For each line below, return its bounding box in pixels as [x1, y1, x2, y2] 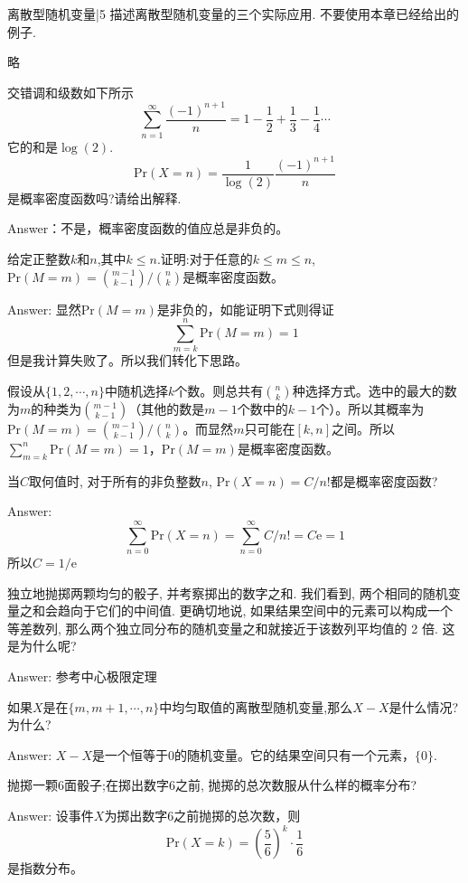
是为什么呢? [7, 636, 77, 655]
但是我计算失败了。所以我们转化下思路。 [7, 351, 248, 370]
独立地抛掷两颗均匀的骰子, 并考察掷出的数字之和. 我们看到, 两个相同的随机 [7, 583, 448, 602]
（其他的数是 [128, 399, 205, 418]
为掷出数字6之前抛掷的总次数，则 [104, 805, 301, 824]
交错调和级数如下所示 [7, 82, 134, 101]
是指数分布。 [7, 859, 83, 878]
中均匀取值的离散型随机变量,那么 [159, 697, 353, 716]
